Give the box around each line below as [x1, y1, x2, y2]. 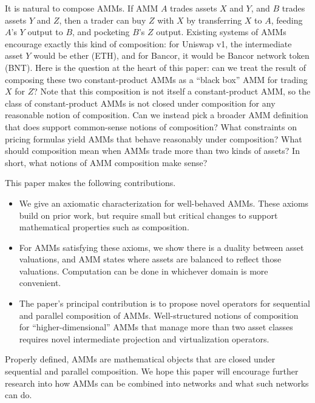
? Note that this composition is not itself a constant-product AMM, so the [33, 85, 311, 98]
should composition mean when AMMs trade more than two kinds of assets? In [5, 144, 300, 157]
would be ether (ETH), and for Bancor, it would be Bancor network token [33, 49, 310, 62]
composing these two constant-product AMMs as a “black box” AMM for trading [5, 73, 308, 85]
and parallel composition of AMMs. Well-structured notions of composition [19, 308, 299, 321]
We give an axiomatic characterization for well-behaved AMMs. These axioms [19, 196, 309, 209]
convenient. [19, 276, 61, 289]
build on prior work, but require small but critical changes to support [19, 208, 278, 221]
